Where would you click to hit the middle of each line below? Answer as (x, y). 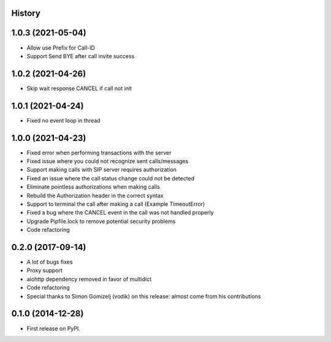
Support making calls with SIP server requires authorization (102, 170)
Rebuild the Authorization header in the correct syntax (95, 196)
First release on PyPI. (54, 329)
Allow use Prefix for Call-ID (61, 47)
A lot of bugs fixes (50, 262)
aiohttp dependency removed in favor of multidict (89, 279)
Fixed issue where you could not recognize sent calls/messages (108, 161)
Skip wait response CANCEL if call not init (79, 88)
